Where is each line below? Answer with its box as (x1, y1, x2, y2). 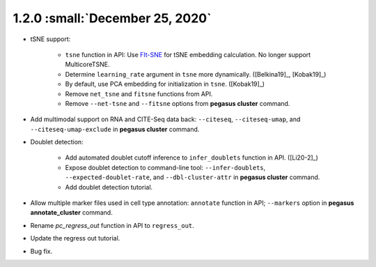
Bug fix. (30, 247, 53, 255)
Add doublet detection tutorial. (65, 183, 153, 191)
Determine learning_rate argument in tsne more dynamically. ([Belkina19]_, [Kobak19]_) (65, 70, 327, 78)
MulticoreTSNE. (65, 60, 111, 69)
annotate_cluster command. (30, 208, 113, 217)
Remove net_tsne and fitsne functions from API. (65, 89, 213, 98)
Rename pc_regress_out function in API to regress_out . (30, 221, 194, 229)
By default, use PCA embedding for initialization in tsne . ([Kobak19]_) (65, 80, 265, 89)
